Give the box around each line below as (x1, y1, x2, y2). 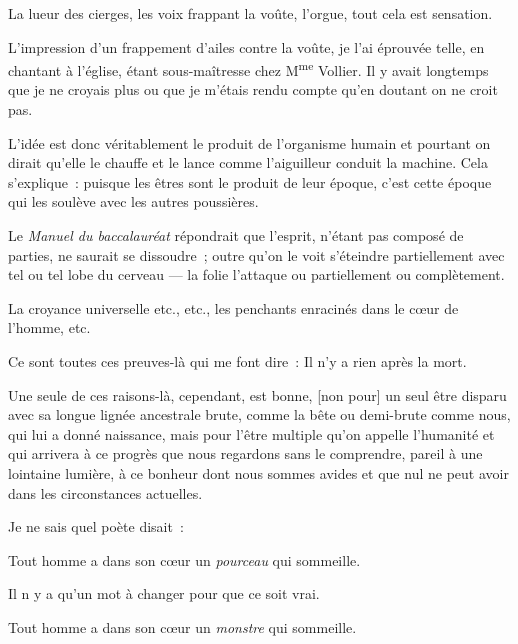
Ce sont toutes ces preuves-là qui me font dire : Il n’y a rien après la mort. (8, 350, 467, 371)
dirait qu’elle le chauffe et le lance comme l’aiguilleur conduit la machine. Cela (8, 152, 488, 173)
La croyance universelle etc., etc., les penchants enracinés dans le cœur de (8, 297, 459, 318)
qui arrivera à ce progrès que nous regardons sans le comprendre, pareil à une (8, 443, 483, 464)
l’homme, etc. (8, 317, 91, 338)
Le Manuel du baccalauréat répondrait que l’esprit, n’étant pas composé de (8, 225, 464, 245)
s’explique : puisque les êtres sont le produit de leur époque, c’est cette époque (8, 171, 492, 192)
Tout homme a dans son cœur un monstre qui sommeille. (8, 616, 357, 637)
